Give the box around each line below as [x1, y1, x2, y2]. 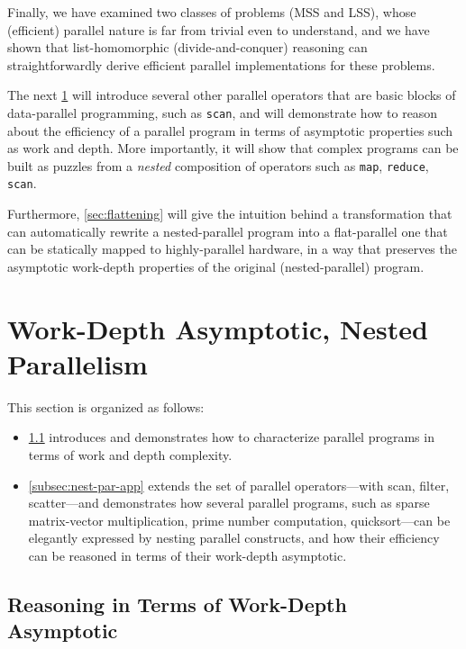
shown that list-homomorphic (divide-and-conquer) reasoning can [7, 38, 368, 57]
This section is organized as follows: [7, 397, 205, 416]
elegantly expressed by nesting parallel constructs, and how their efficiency [28, 528, 440, 547]
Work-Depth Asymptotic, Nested [7, 310, 428, 347]
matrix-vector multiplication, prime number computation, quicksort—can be [28, 510, 451, 529]
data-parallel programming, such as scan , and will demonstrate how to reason [7, 103, 438, 122]
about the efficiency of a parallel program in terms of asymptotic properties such [7, 121, 453, 140]
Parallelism [7, 345, 148, 382]
